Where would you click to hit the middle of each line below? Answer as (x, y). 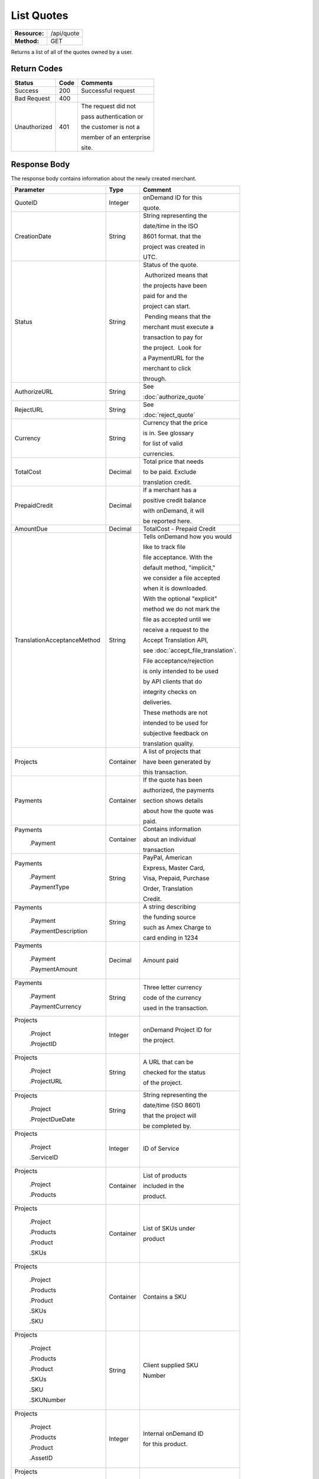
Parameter (30, 190)
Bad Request (32, 99)
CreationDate (33, 237)
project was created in (174, 247)
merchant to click (167, 369)
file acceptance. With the (178, 557)
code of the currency (172, 998)
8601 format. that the (172, 237)
